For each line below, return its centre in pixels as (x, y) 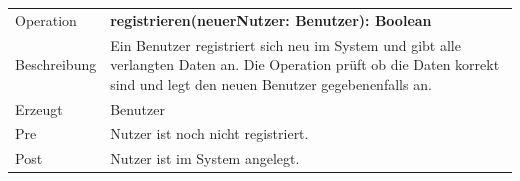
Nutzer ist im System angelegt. (205, 158)
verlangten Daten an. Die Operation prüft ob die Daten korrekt (305, 64)
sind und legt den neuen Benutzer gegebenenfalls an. (271, 83)
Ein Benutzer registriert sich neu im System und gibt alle (285, 44)
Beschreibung (56, 64)
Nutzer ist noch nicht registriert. (209, 133)
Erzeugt (39, 108)
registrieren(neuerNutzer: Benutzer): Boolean (271, 19)
